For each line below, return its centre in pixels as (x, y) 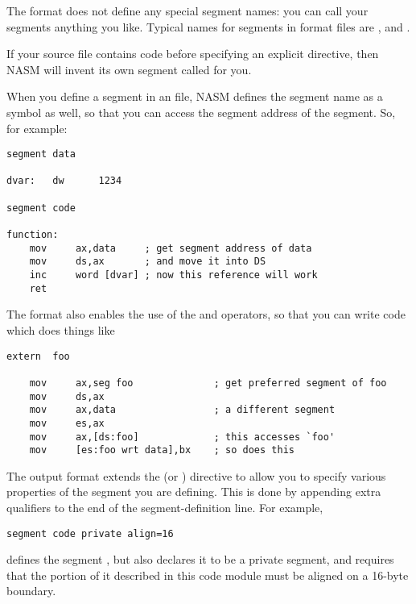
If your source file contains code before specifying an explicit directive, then (193, 54)
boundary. (31, 591)
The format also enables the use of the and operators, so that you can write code (206, 314)
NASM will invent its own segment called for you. (129, 69)
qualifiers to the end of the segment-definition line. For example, (165, 507)
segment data (41, 154)
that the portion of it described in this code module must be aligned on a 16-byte (208, 575)
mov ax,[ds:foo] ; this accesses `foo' (182, 437)
